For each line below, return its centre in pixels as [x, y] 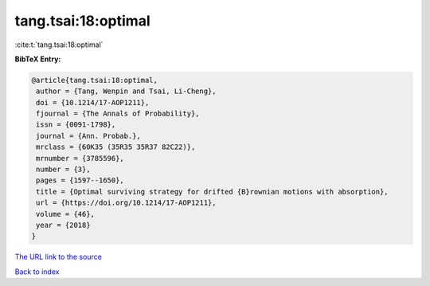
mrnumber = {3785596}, [80, 158]
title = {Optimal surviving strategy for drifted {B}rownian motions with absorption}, [213, 192]
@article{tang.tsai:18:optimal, [95, 80]
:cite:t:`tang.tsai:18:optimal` [59, 45]
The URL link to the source [59, 257]
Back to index [37, 272]
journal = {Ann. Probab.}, [88, 136]
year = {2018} [63, 225]
